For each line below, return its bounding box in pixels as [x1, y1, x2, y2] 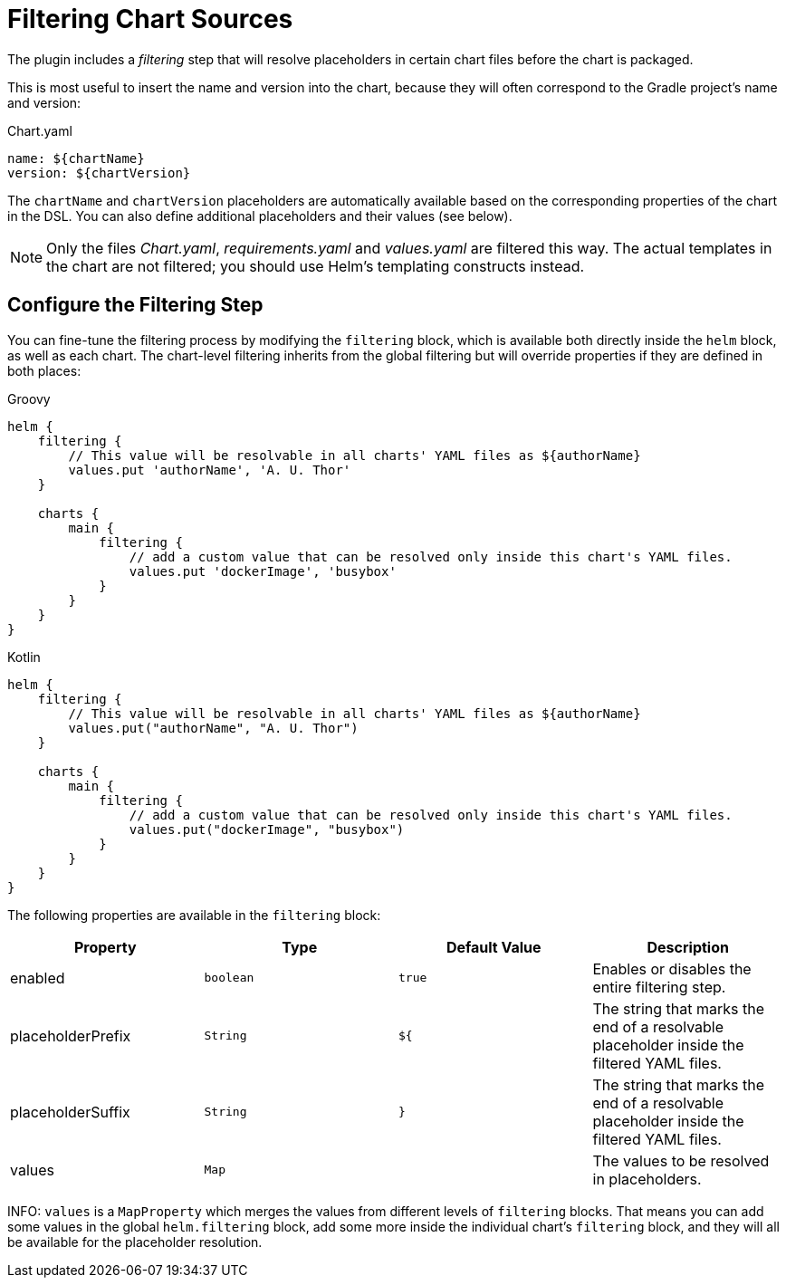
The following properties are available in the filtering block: [7, 906, 381, 923]
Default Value [446, 937, 542, 956]
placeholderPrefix [10, 1026, 131, 1045]
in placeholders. [592, 1169, 702, 1188]
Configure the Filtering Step [7, 293, 264, 317]
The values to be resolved [592, 1151, 770, 1170]
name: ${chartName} [7, 150, 145, 166]
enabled [10, 968, 65, 987]
